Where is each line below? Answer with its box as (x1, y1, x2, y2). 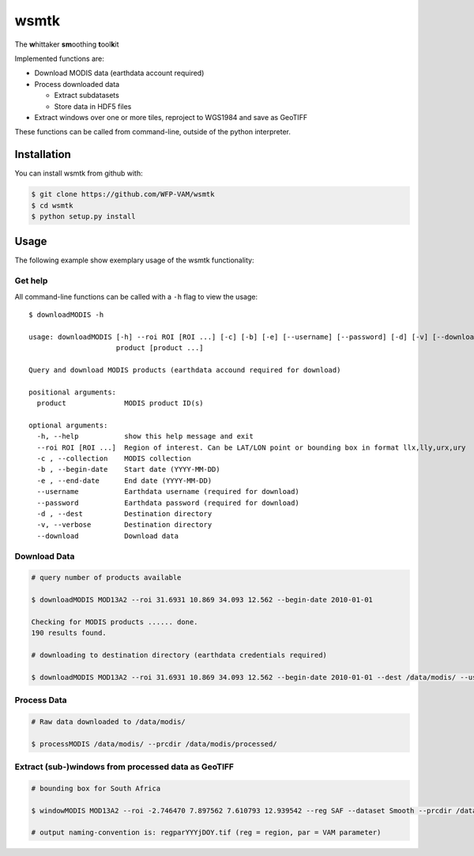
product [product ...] (115, 344, 205, 353)
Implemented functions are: (14, 54, 104, 63)
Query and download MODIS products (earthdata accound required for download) (28, 365, 341, 375)
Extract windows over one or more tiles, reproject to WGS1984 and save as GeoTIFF (34, 112, 308, 122)
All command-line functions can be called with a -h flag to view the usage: (14, 292, 258, 301)
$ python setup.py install (31, 212, 136, 221)
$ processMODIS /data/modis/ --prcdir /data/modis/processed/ (31, 739, 277, 749)
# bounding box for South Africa (31, 783, 161, 793)
